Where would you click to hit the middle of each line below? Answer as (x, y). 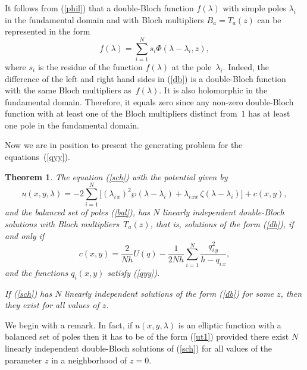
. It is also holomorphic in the (213, 90)
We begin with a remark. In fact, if (69, 324)
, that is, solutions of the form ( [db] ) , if (222, 223)
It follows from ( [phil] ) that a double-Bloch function (99, 8)
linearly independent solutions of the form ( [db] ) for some (169, 293)
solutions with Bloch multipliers (62, 223)
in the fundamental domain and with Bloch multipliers (104, 19)
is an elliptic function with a (230, 324)
